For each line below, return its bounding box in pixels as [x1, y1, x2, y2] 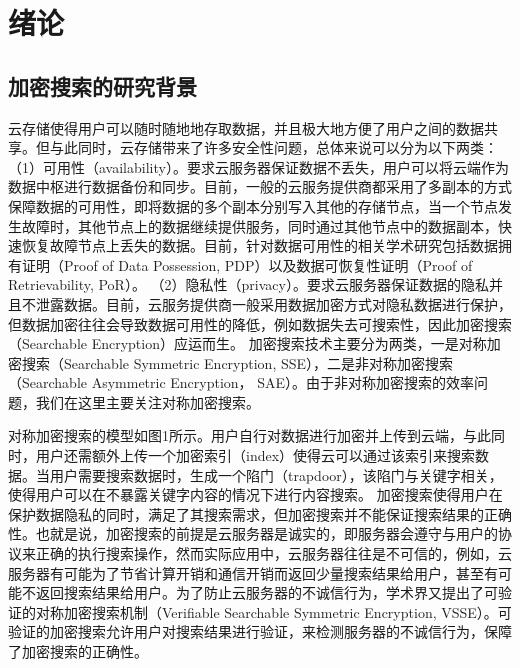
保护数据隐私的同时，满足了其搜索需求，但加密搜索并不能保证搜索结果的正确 [8, 503, 512, 524]
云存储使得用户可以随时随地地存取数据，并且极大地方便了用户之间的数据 [8, 117, 484, 138]
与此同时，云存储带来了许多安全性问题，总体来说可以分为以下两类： [49, 137, 498, 158]
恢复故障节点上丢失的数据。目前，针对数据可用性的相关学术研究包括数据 [21, 235, 498, 256]
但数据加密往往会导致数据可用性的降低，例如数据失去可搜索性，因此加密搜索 [8, 313, 512, 334]
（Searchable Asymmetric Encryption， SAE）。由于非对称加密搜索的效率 [8, 372, 475, 393]
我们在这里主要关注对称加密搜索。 [35, 391, 260, 412]
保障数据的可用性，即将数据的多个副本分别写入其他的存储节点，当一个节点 [8, 195, 498, 216]
